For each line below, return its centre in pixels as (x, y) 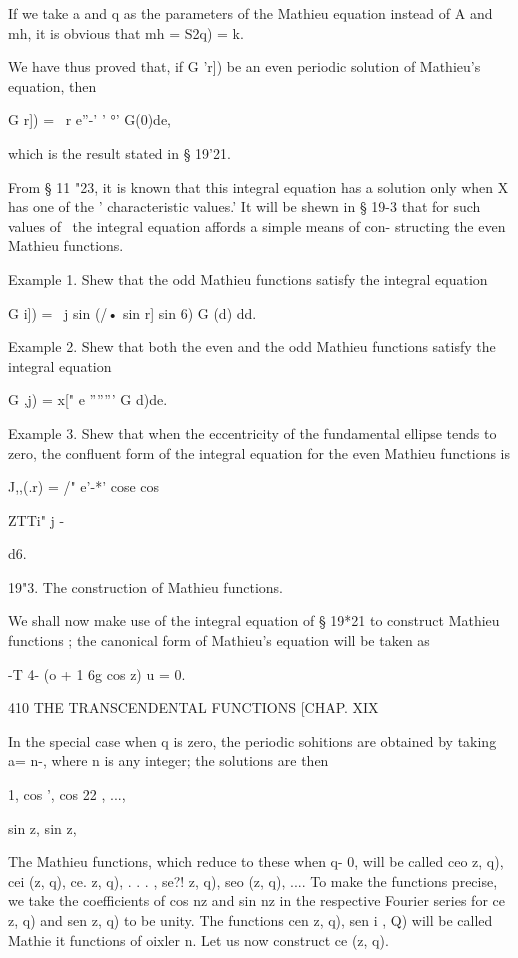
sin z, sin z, (42, 827)
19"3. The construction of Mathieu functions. (145, 586)
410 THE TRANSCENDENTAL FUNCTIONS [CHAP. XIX (193, 707)
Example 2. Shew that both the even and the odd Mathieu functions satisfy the (252, 346)
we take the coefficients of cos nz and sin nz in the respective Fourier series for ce (256, 900)
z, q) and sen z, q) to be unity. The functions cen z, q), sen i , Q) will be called (250, 920)
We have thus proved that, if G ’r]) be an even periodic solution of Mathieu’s (244, 66)
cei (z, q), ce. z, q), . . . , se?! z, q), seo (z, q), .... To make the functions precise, (253, 880)
